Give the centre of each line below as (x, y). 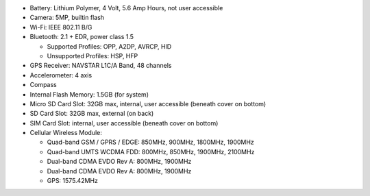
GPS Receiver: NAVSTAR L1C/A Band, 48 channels (101, 66)
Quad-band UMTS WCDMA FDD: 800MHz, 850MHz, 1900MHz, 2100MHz (151, 151)
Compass (44, 85)
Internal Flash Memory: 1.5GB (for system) (89, 94)
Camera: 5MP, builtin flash (67, 18)
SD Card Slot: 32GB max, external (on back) (92, 114)
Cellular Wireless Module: (66, 133)
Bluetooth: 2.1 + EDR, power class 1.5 (82, 37)
